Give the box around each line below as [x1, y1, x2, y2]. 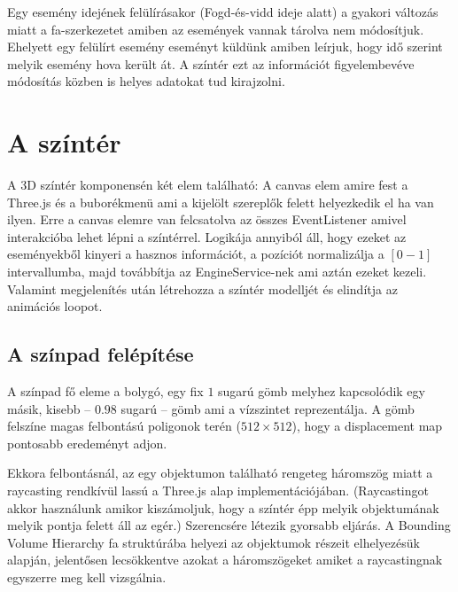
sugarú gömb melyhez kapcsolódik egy [218, 382, 425, 401]
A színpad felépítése [7, 340, 194, 368]
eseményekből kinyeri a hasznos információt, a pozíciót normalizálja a [7, 245, 384, 263]
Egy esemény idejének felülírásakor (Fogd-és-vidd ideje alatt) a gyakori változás [7, 3, 439, 20]
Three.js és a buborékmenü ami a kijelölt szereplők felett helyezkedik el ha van [7, 192, 434, 211]
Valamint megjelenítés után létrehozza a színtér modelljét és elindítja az [7, 279, 398, 298]
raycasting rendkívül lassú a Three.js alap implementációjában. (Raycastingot [7, 481, 429, 500]
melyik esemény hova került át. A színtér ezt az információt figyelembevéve [7, 54, 415, 73]
